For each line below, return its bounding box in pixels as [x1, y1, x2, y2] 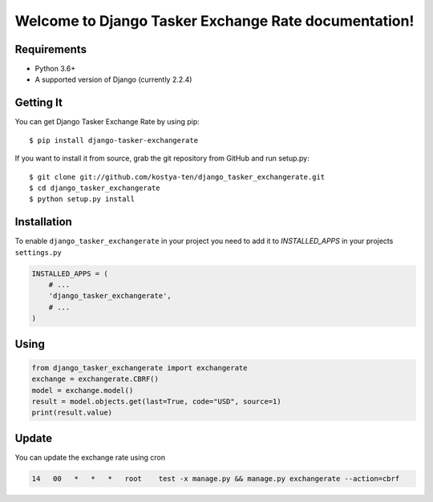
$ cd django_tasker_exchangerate [29, 183, 160, 192]
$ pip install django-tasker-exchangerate [29, 136, 199, 144]
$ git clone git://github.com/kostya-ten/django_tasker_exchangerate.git [29, 172, 326, 181]
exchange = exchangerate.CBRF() [31, 374, 160, 384]
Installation [14, 215, 72, 229]
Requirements [14, 43, 87, 56]
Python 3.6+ [34, 64, 76, 74]
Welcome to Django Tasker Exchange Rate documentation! [14, 12, 415, 30]
